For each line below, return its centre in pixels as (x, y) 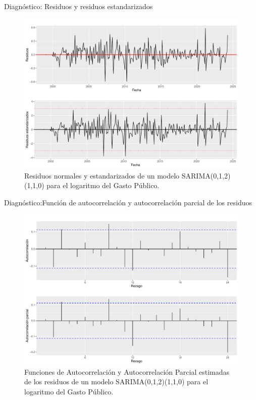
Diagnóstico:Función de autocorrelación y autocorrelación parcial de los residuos (128, 202)
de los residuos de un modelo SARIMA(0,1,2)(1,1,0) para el (116, 382)
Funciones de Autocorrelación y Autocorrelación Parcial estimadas (127, 371)
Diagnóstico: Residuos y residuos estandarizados (79, 6)
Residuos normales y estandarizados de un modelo (102, 175)
